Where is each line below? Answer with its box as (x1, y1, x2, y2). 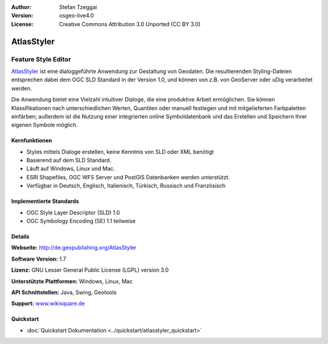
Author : (11, 4, 32, 10)
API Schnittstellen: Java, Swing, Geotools (11, 289, 117, 296)
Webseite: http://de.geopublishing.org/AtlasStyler (11, 244, 137, 252)
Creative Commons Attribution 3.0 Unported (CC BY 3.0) (59, 20, 201, 27)
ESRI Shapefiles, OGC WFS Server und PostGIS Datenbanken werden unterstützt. (26, 173, 230, 181)
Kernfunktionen (11, 137, 52, 144)
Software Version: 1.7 (11, 255, 66, 263)
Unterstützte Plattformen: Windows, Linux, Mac (11, 277, 133, 285)
